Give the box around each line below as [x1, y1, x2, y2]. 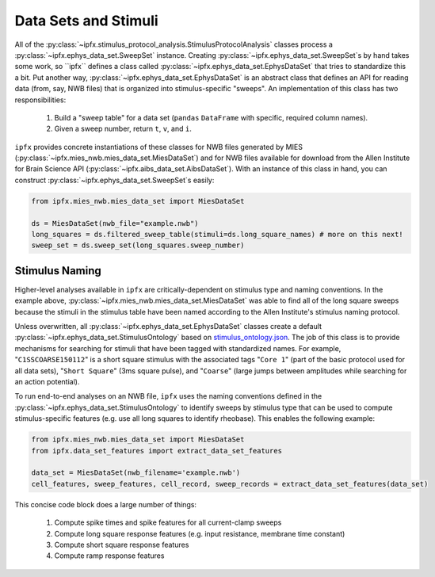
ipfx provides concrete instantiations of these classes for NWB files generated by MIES [14, 142, 303, 151]
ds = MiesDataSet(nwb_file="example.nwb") [31, 219, 199, 227]
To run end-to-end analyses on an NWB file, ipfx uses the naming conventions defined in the [14, 392, 322, 401]
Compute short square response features [54, 540, 189, 549]
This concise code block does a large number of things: [14, 499, 197, 509]
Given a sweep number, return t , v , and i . [54, 124, 192, 134]
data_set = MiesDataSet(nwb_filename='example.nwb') [31, 468, 241, 477]
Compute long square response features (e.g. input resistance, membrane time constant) [54, 529, 345, 538]
